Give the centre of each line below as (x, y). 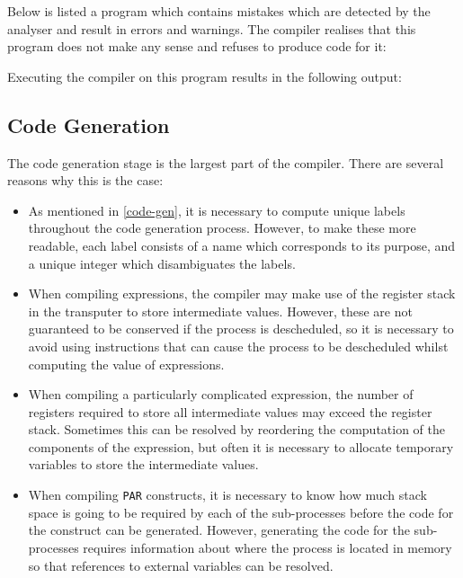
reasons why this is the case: (85, 180)
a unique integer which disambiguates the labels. (162, 263)
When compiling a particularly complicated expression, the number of (221, 394)
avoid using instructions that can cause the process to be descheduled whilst (238, 346)
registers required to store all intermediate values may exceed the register (230, 411)
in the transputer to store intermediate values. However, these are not (220, 311)
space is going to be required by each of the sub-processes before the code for (241, 512)
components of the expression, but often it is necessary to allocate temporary (241, 446)
